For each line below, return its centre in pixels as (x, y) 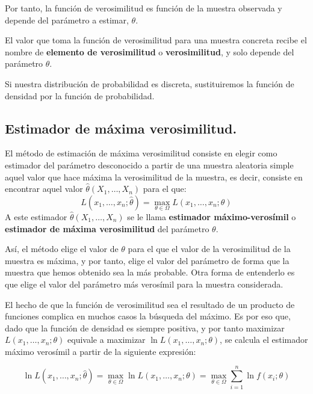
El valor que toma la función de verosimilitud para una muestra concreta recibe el (156, 40)
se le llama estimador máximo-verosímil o (212, 216)
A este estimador (36, 216)
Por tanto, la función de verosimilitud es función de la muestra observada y (144, 8)
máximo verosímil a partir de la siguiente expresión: (101, 351)
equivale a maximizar (107, 340)
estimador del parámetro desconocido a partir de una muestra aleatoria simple (149, 165)
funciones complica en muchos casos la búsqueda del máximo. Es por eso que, (148, 316)
